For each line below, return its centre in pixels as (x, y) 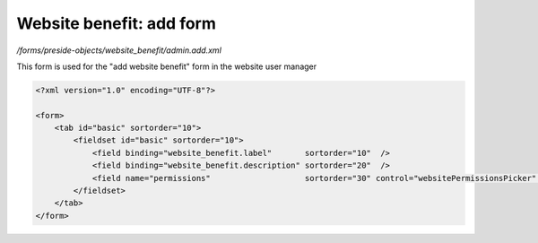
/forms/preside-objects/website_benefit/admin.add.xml (119, 50)
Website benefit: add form (117, 23)
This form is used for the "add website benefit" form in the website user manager (167, 66)
